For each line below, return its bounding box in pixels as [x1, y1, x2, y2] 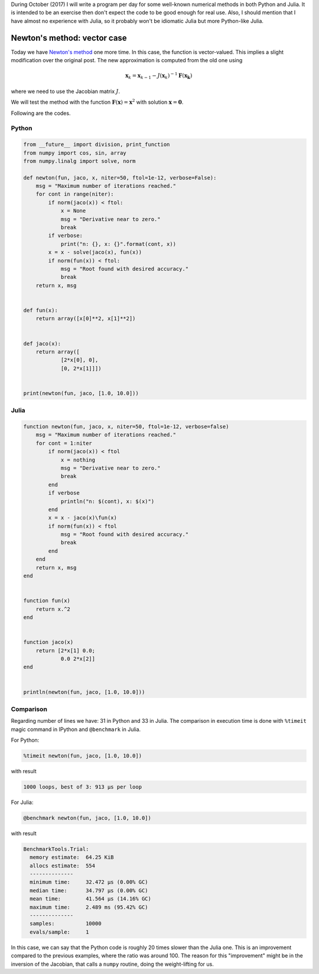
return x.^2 [35, 605, 71, 613]
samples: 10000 [30, 920, 102, 927]
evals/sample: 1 [30, 928, 89, 935]
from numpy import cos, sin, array [23, 149, 126, 156]
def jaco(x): [23, 340, 61, 347]
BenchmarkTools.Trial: [23, 845, 89, 853]
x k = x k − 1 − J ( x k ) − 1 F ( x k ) [125, 71, 193, 81]
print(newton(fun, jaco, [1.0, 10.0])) [23, 390, 139, 396]
